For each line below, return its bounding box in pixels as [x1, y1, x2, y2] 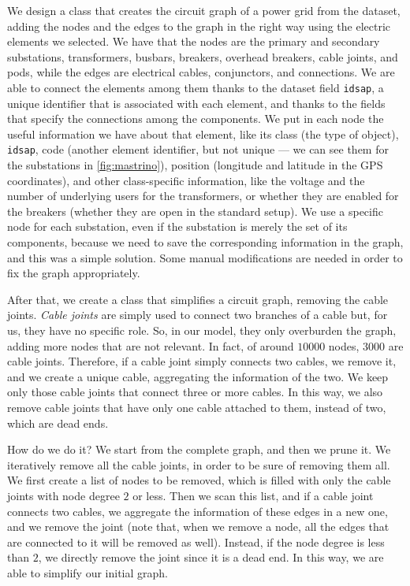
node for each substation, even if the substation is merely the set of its [7, 218, 348, 235]
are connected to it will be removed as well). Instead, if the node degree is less [7, 533, 385, 550]
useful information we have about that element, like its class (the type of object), [7, 125, 399, 142]
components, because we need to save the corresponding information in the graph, [7, 234, 404, 250]
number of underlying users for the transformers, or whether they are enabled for [7, 187, 399, 204]
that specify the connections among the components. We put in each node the [7, 110, 384, 127]
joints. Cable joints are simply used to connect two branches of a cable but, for [7, 306, 388, 323]
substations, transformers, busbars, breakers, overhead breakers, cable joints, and [7, 48, 398, 65]
